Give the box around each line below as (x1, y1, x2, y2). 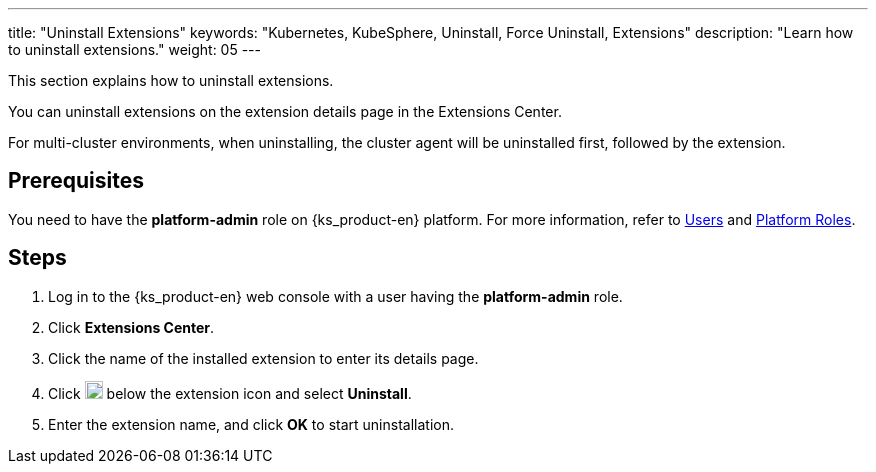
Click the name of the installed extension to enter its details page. (48, 349, 479, 367)
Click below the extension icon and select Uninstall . (48, 384, 412, 402)
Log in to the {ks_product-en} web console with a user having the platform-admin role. (48, 287, 623, 305)
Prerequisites (8, 168, 144, 194)
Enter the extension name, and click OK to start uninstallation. (48, 415, 454, 433)
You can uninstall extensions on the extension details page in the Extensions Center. (8, 103, 562, 120)
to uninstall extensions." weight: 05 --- (8, 41, 261, 58)
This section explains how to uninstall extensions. (8, 72, 334, 89)
